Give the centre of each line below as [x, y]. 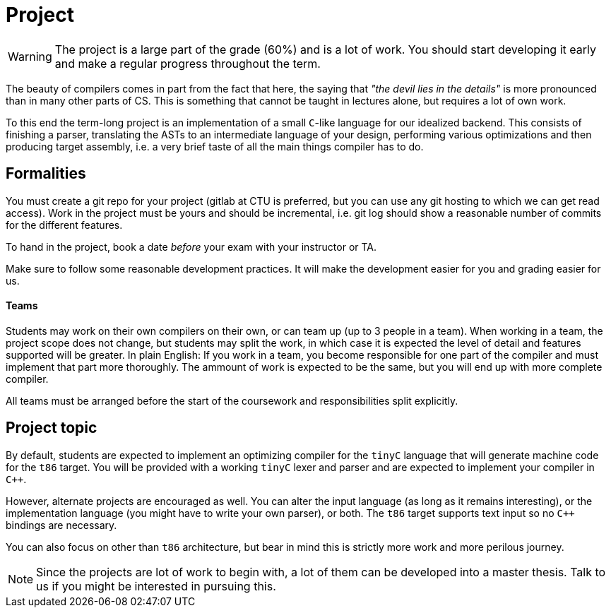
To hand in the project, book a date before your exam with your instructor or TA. [191, 246]
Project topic [52, 428]
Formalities [46, 174]
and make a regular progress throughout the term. [188, 63]
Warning [30, 56]
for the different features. [64, 225]
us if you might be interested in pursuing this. [156, 586]
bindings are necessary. [61, 525]
